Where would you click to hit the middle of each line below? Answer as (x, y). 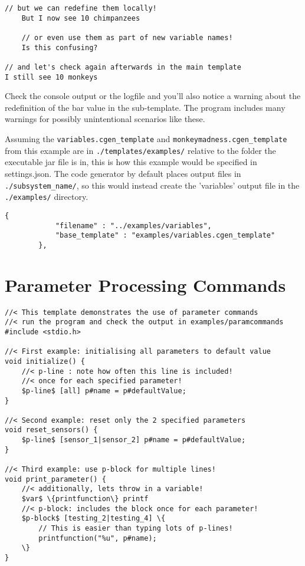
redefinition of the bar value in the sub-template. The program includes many (145, 107)
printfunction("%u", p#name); (98, 538)
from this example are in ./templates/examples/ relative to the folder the (140, 150)
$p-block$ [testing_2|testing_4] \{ (94, 519)
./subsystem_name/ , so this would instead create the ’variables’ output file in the (152, 185)
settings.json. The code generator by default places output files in (123, 173)
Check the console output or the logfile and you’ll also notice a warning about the (153, 96)
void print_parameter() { (55, 479)
